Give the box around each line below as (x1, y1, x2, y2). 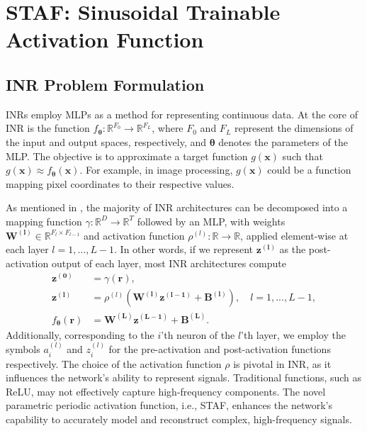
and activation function (84, 228, 185, 242)
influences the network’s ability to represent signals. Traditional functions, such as (6, 370, 362, 385)
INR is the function (6, 121, 90, 135)
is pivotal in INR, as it (233, 356, 332, 371)
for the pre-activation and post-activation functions (108, 342, 331, 357)
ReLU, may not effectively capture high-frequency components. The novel (6, 384, 326, 398)
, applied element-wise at (240, 228, 349, 242)
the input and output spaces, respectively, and (6, 134, 207, 149)
